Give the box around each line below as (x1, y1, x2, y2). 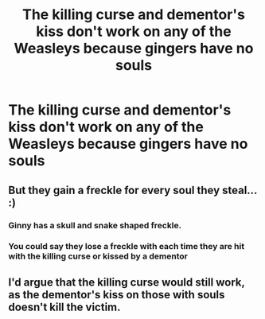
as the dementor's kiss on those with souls (8, 288, 225, 301)
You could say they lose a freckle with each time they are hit (8, 241, 245, 252)
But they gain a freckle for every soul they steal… (8, 183, 258, 196)
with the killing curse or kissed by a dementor (8, 251, 189, 262)
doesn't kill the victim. (8, 300, 121, 313)
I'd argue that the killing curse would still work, (8, 275, 245, 289)
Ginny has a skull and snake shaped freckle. (8, 220, 182, 231)
